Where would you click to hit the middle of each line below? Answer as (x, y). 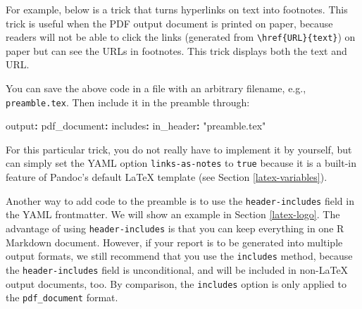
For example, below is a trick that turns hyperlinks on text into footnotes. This (177, 9)
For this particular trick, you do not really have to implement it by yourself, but (179, 149)
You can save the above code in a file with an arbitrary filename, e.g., (156, 88)
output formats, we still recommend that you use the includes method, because (179, 256)
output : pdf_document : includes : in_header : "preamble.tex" (136, 126)
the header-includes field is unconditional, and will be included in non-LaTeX (177, 269)
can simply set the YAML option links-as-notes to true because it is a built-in (181, 163)
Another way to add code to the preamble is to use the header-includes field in (180, 200)
